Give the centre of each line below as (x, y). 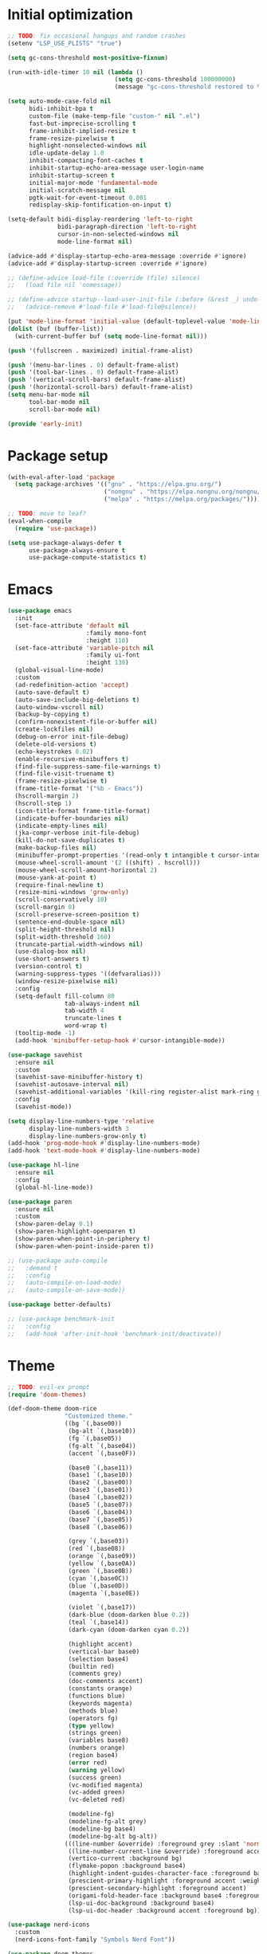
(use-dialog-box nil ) (51, 951)
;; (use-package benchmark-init (61, 1319)
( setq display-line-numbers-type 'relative (81, 1121)
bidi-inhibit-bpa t (61, 109)
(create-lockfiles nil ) (54, 730)
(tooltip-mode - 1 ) (45, 1034)
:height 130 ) (107, 663)
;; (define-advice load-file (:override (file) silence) (104, 278)
